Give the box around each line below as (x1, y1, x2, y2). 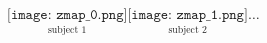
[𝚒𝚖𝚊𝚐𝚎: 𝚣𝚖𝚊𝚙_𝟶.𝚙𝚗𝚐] (7, 8, 128, 22)
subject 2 (168, 24, 207, 35)
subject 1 (48, 24, 87, 35)
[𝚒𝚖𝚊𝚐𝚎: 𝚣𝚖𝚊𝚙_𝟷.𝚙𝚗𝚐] (127, 8, 248, 22)
